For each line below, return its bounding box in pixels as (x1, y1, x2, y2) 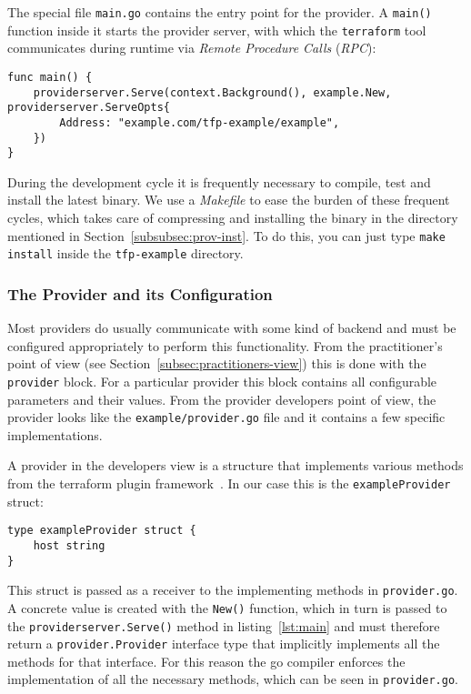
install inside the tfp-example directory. (7, 244, 244, 263)
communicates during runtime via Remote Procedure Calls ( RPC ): (7, 38, 376, 57)
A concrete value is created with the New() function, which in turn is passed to (7, 598, 447, 617)
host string (33, 538, 105, 552)
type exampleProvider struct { (7, 524, 196, 538)
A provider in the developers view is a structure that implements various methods (7, 456, 464, 475)
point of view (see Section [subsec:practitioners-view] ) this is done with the (7, 354, 426, 373)
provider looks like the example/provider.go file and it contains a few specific (7, 407, 446, 427)
